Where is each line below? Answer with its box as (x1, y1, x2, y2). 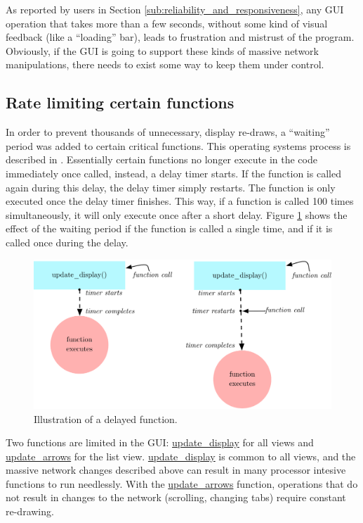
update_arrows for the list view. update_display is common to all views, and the (6, 448, 356, 463)
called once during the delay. (6, 234, 128, 249)
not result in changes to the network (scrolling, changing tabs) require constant (6, 490, 346, 505)
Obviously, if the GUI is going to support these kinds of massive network (6, 43, 319, 58)
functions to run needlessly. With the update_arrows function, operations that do (6, 476, 358, 491)
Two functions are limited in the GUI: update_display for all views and (6, 435, 314, 450)
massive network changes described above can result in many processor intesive (6, 462, 346, 477)
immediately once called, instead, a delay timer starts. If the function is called (6, 165, 341, 180)
